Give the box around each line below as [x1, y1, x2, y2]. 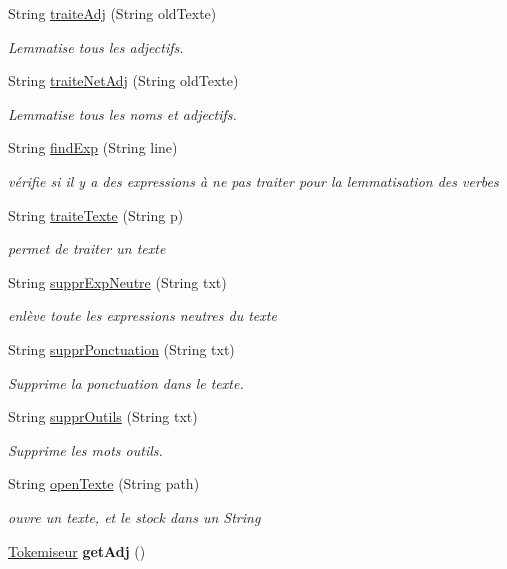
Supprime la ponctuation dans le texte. [8, 372, 244, 393]
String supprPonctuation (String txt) [8, 338, 235, 359]
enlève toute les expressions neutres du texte [8, 305, 277, 326]
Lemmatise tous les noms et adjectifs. [8, 103, 237, 124]
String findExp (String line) [8, 137, 178, 158]
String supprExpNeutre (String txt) [8, 271, 227, 292]
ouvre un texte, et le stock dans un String [8, 506, 261, 527]
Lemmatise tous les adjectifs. [8, 36, 184, 57]
